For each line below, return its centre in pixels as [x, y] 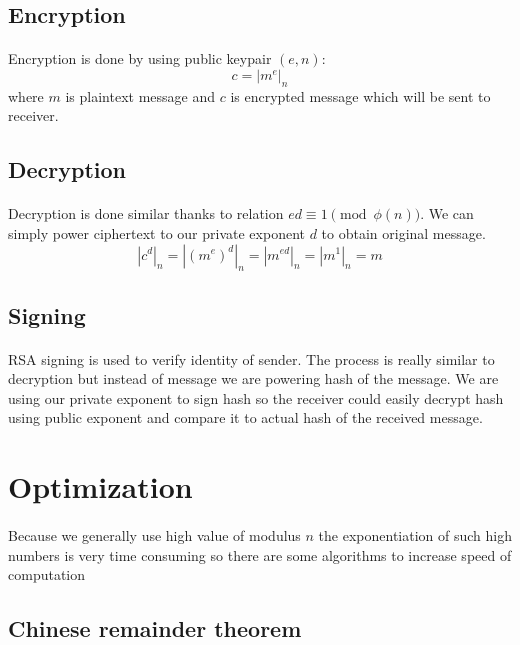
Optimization [100, 486]
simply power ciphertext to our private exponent [156, 232]
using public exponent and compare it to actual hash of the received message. [245, 417]
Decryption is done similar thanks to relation [146, 213]
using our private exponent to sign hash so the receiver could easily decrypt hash [256, 397]
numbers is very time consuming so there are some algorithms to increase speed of [260, 554]
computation [47, 574]
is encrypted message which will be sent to [360, 95]
